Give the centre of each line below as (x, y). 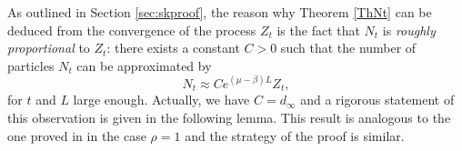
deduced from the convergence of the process (132, 30)
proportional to (49, 48)
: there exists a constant (173, 48)
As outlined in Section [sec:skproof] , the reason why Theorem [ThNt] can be (220, 12)
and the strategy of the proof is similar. (295, 135)
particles (31, 65)
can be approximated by (144, 65)
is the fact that (318, 30)
